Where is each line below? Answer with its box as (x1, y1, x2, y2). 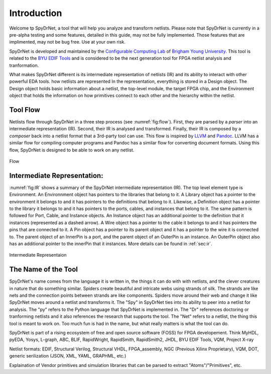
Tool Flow (9, 105, 40, 114)
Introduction (9, 8, 62, 19)
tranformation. (9, 62, 39, 68)
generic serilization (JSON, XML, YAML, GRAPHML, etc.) (9, 353, 126, 359)
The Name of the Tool (9, 265, 78, 274)
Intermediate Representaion (9, 252, 67, 258)
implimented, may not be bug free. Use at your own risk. (9, 39, 125, 45)
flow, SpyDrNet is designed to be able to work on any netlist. (9, 147, 134, 153)
